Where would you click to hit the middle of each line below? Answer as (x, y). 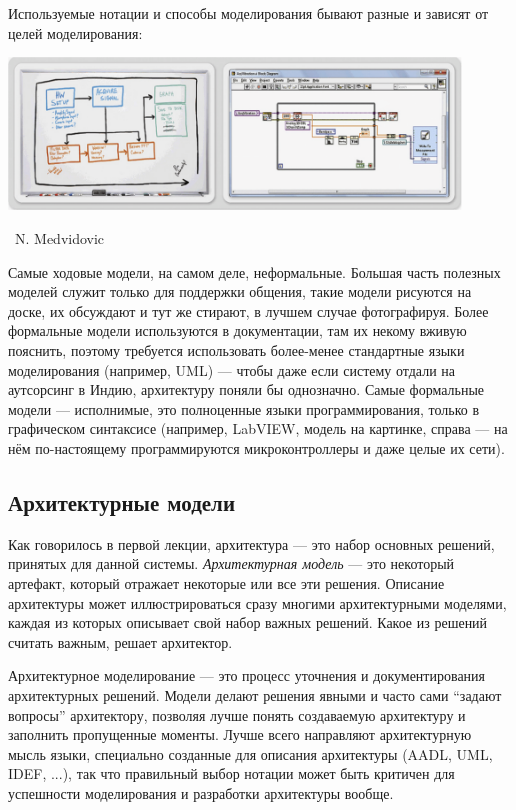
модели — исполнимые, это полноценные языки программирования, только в (244, 408)
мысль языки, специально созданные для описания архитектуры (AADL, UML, (250, 753)
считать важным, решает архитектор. (120, 641)
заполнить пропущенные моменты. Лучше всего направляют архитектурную (240, 734)
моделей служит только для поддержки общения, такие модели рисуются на (240, 291)
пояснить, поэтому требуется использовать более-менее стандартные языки (236, 350)
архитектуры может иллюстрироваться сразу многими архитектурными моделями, (257, 602)
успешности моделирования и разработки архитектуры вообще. (201, 792)
